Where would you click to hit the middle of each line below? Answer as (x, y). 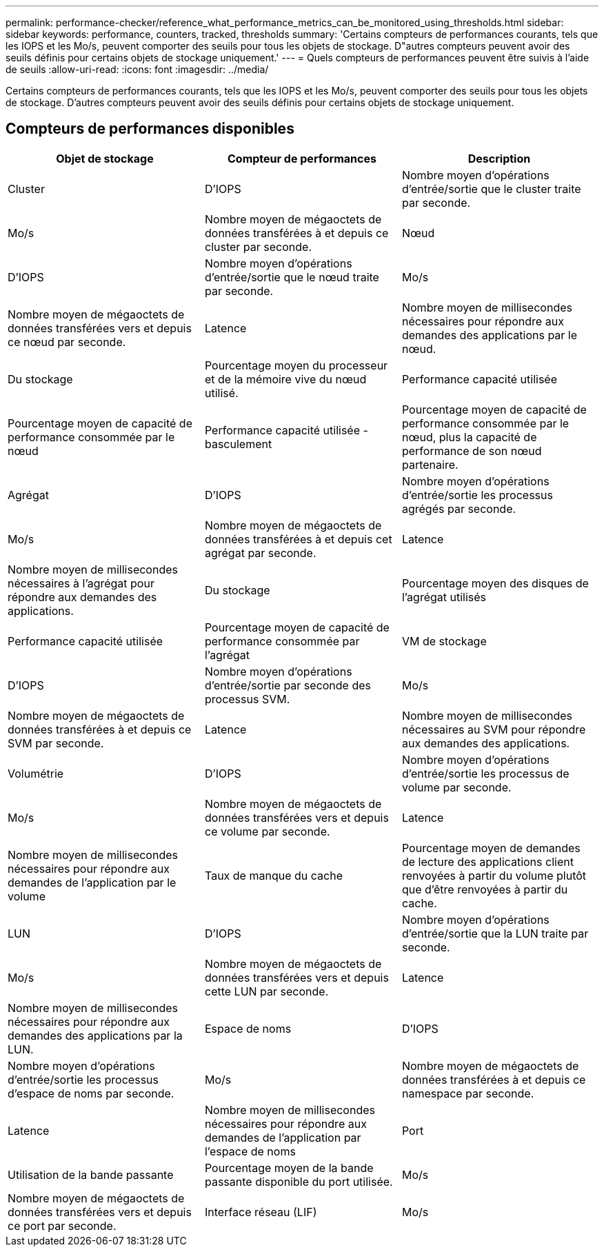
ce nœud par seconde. (67, 342)
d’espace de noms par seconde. (91, 1093)
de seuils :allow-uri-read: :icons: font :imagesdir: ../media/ (137, 69)
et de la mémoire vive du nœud (285, 379)
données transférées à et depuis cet (298, 539)
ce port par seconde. (62, 1225)
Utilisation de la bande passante (91, 1174)
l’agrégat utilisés (444, 597)
